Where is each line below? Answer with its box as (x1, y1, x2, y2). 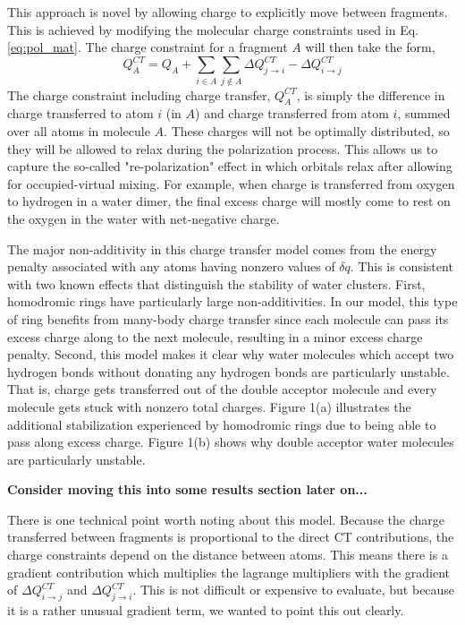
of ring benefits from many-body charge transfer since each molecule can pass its (7, 309, 449, 328)
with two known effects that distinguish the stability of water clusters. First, (7, 274, 426, 293)
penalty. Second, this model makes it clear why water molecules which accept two (7, 345, 454, 364)
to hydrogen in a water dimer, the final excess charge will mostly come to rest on (7, 192, 451, 210)
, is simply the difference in (296, 85, 445, 104)
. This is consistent (350, 257, 453, 276)
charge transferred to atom (7, 104, 154, 123)
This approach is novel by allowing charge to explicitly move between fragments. (7, 3, 448, 21)
